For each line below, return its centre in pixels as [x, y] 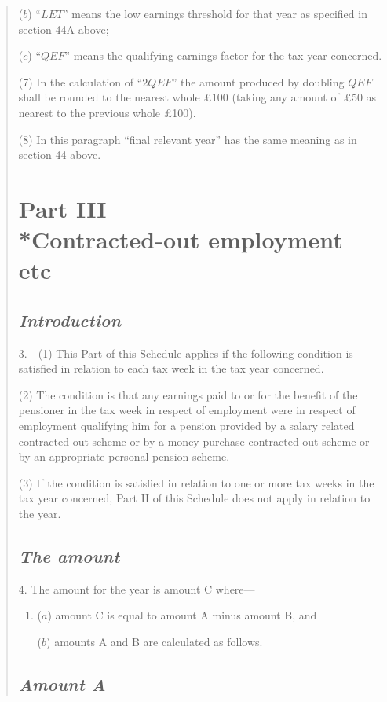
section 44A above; [64, 29]
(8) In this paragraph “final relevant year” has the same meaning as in [188, 139]
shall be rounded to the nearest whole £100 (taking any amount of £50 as [197, 97]
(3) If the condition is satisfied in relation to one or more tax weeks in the [196, 482]
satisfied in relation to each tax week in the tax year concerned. [171, 368]
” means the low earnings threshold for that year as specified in [215, 13]
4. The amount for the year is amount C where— [137, 588]
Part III [62, 208]
